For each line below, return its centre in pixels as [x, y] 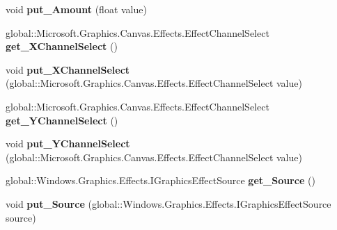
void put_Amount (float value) [76, 9]
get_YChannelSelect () [62, 120]
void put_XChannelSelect [68, 69]
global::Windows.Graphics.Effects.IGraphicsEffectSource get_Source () [160, 180]
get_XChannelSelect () [62, 46]
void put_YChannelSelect [68, 143]
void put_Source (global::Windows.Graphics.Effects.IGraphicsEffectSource [168, 203]
